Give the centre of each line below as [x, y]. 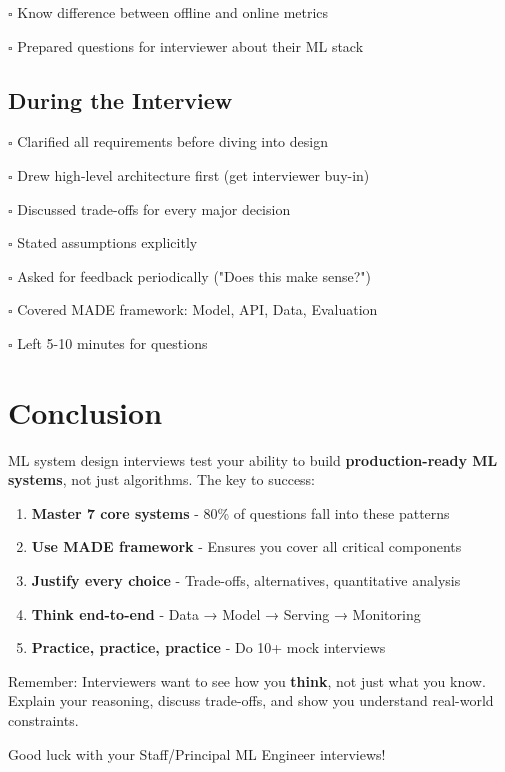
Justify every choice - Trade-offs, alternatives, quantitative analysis [246, 580]
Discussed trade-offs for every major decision [154, 208]
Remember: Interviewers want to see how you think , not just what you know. [247, 680]
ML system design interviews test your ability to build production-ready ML [253, 459]
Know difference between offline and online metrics [173, 12]
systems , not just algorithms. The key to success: [162, 479]
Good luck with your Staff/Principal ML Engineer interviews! [197, 753]
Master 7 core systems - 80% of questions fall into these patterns [240, 512]
